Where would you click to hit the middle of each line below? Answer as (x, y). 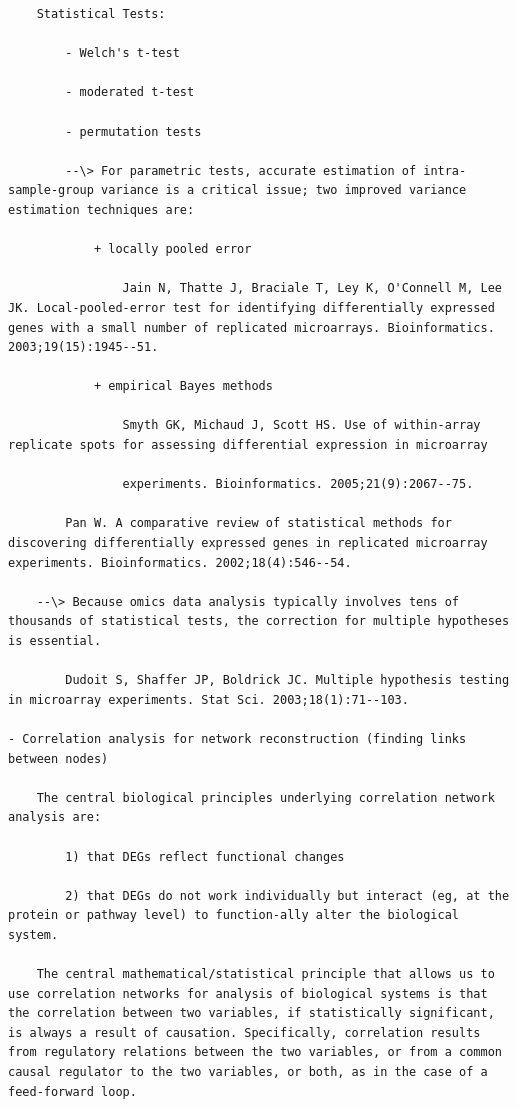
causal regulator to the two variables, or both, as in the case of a (248, 1072)
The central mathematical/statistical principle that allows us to (265, 974)
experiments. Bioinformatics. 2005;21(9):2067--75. (298, 484)
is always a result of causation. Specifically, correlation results (244, 1032)
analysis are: (55, 817)
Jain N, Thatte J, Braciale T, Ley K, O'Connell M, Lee (312, 288)
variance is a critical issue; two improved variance (284, 190)
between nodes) (58, 758)
